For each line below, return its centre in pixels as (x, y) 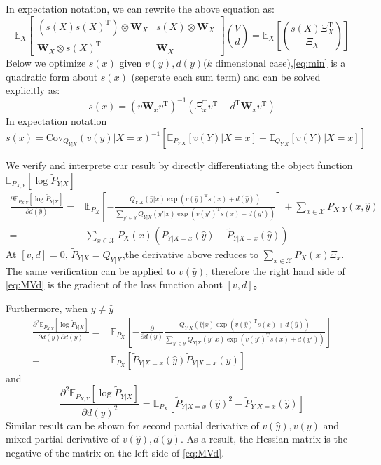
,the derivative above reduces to (190, 254)
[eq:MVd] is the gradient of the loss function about (114, 284)
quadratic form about (52, 76)
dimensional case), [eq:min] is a (280, 63)
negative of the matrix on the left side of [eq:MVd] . (115, 452)
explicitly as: (33, 90)
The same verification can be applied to (91, 270)
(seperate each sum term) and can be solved (226, 76)
